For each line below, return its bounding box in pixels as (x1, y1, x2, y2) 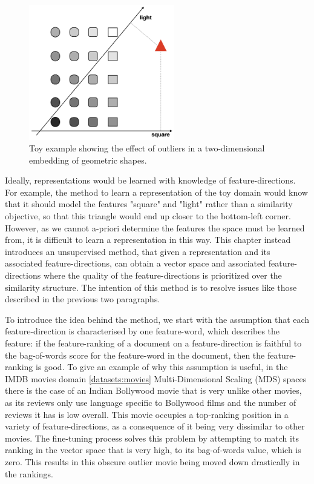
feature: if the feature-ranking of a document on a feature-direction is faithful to (5, 337, 302, 350)
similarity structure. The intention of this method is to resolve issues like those (5, 280, 297, 293)
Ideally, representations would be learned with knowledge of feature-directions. (5, 174, 296, 187)
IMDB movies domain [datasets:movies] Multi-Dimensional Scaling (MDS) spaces (5, 372, 307, 385)
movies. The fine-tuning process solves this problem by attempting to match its (5, 431, 299, 444)
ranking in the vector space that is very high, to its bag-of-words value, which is (5, 443, 301, 456)
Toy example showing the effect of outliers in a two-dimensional (29, 142, 265, 154)
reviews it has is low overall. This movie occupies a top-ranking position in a (5, 408, 289, 420)
